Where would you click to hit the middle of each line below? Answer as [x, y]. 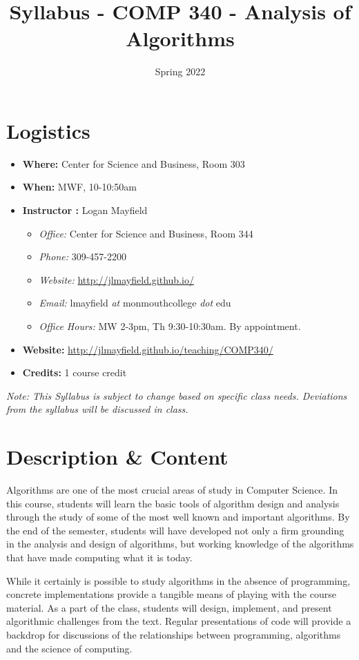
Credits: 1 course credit [75, 372]
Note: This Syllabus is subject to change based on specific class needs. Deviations [177, 395]
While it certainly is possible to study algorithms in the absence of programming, [178, 580]
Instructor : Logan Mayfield [85, 210]
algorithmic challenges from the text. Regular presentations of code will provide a [179, 621]
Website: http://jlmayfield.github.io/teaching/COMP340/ [148, 349]
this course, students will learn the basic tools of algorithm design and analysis [173, 503]
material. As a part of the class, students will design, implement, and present [169, 607]
